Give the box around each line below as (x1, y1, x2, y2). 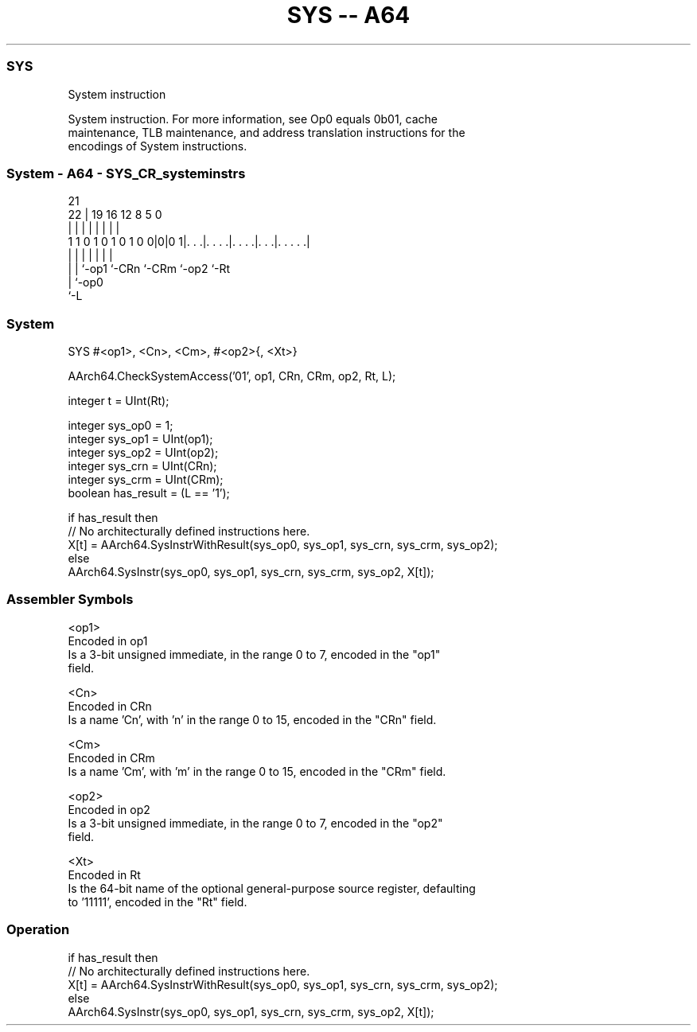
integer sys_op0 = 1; (68, 419, 173, 432)
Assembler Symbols (6, 591, 134, 608)
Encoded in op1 (68, 633, 148, 648)
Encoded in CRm (68, 750, 155, 765)
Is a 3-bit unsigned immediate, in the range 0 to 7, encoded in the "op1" (68, 647, 441, 661)
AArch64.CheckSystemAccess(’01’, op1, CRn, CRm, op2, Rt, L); (68, 369, 396, 383)
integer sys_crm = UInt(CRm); (68, 473, 224, 486)
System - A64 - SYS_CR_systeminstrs (6, 165, 246, 181)
